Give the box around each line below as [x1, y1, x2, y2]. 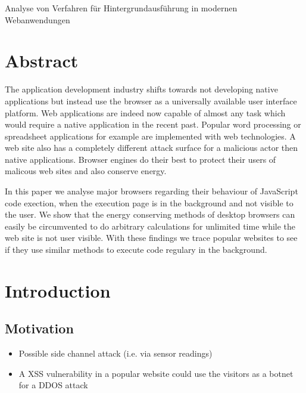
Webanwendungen [5, 13, 70, 26]
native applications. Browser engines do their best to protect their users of [5, 153, 276, 165]
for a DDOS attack [18, 379, 88, 391]
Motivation [5, 319, 74, 338]
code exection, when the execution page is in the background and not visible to [5, 196, 293, 209]
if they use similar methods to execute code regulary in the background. [5, 243, 267, 256]
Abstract [5, 48, 79, 73]
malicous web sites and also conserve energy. [5, 165, 167, 177]
